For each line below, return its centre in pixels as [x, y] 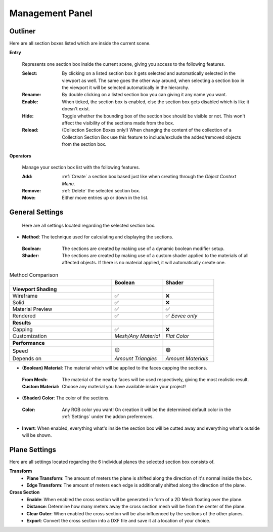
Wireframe [25, 296]
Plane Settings [33, 450]
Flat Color [177, 336]
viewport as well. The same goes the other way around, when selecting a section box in [153, 80]
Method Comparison [34, 275]
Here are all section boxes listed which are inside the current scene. [80, 44]
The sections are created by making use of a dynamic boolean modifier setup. [143, 249]
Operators [20, 156]
